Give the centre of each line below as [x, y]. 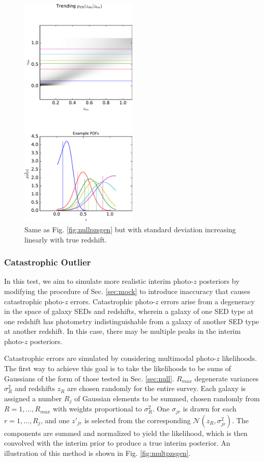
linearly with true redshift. [66, 239]
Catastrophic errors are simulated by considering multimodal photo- [110, 358]
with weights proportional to [97, 409]
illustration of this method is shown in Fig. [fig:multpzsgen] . [97, 453]
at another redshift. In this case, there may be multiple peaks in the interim [123, 331]
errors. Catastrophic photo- [113, 301]
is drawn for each [210, 409]
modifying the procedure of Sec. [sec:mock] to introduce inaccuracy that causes [127, 291]
